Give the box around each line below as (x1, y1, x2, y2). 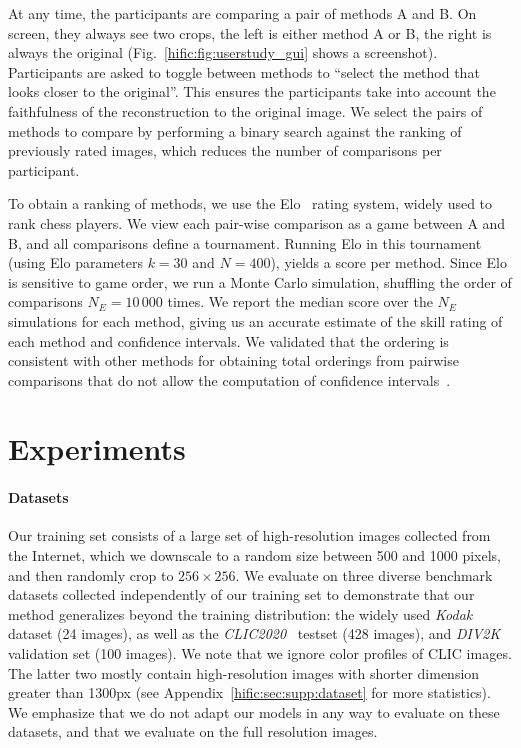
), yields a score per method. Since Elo (270, 252, 507, 273)
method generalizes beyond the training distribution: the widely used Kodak (8, 603, 473, 624)
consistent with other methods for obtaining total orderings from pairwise (8, 350, 459, 371)
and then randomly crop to (8, 564, 174, 585)
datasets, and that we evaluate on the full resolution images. (8, 721, 378, 742)
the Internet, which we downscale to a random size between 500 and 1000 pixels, (8, 545, 501, 566)
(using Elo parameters (8, 252, 143, 273)
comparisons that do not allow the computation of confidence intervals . (8, 369, 451, 390)
